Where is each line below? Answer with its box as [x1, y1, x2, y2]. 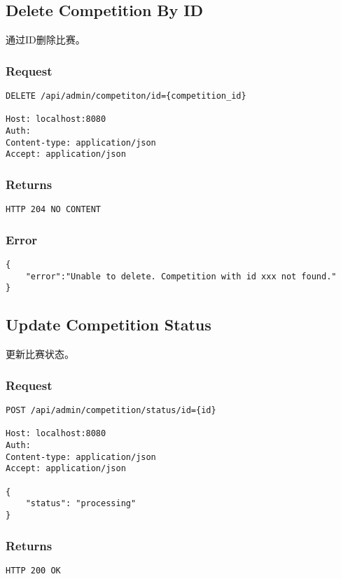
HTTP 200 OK [6, 565, 61, 575]
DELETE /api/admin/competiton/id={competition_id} [6, 91, 246, 102]
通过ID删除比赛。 [6, 32, 85, 47]
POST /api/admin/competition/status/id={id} [6, 405, 216, 416]
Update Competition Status [6, 314, 211, 335]
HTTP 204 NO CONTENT [6, 204, 102, 215]
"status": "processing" [25, 498, 137, 509]
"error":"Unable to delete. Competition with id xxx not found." [25, 271, 337, 281]
